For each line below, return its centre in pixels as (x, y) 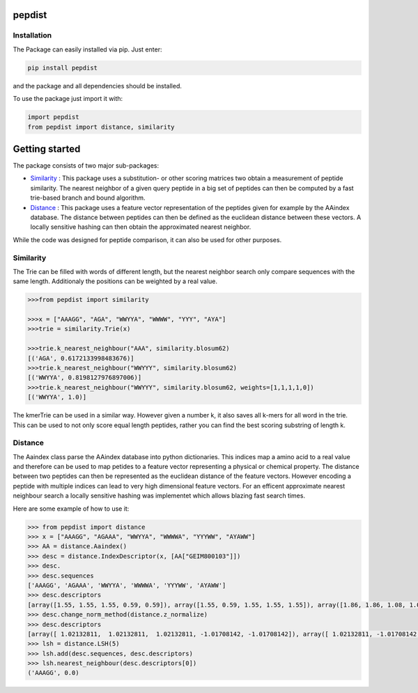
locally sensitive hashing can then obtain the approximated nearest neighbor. (141, 227)
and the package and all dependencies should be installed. (98, 86)
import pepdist (53, 117)
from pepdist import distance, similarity (101, 127)
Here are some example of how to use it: (71, 509)
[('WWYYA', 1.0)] (57, 397)
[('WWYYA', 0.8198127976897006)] (85, 378)
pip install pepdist (62, 67)
